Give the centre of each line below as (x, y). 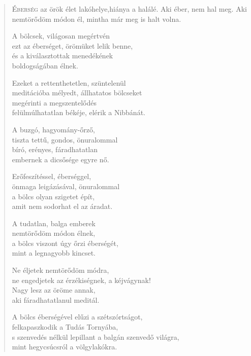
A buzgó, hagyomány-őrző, (53, 129)
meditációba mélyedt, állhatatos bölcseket (77, 93)
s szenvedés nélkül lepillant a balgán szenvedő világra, (96, 336)
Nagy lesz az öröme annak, (54, 290)
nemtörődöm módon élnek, (54, 233)
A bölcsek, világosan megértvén (61, 36)
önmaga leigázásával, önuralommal (66, 186)
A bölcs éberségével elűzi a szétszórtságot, (77, 317)
